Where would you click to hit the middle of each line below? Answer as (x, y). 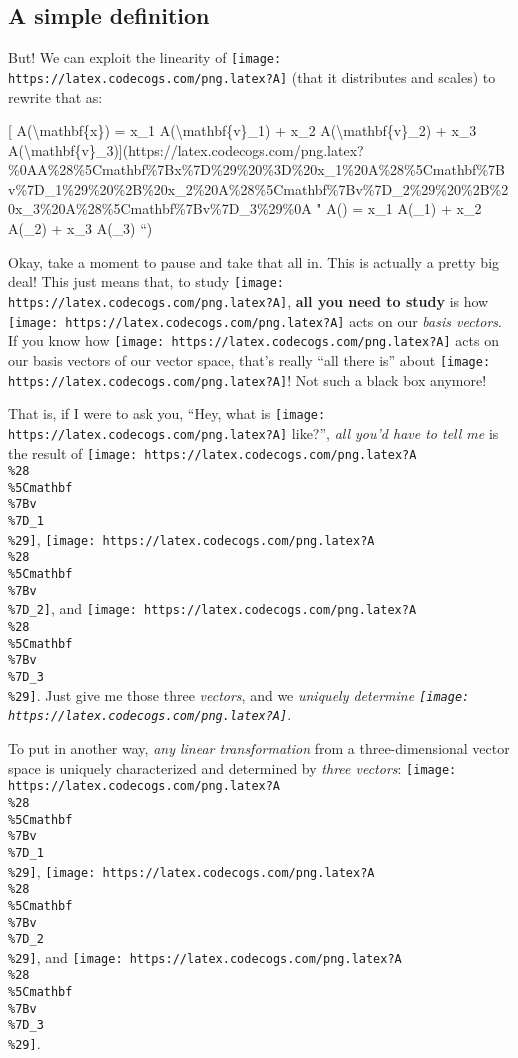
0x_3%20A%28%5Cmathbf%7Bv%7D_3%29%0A (160, 208)
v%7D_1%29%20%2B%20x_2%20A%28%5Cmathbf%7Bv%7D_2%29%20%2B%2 (258, 188)
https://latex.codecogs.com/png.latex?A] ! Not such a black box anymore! (247, 379)
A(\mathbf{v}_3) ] (65, 149)
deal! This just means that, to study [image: (146, 281)
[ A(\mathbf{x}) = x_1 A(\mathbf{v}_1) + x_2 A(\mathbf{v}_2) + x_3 (242, 130)
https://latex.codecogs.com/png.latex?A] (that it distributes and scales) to (252, 76)
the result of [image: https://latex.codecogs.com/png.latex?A (212, 452)
